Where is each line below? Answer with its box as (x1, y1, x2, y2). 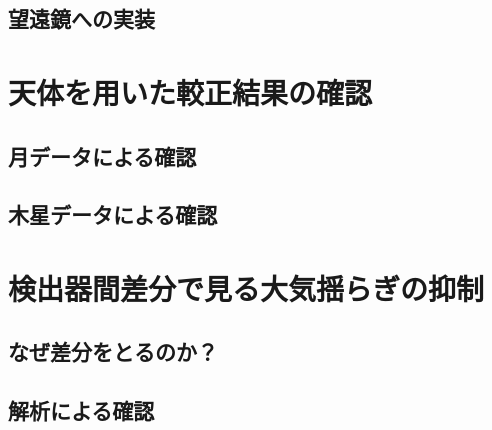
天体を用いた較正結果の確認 (8, 71, 373, 112)
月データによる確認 (8, 140, 197, 171)
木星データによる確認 (8, 199, 218, 230)
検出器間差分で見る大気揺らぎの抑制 (8, 267, 485, 308)
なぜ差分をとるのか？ (8, 336, 218, 367)
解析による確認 (8, 395, 155, 426)
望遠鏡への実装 (8, 3, 155, 34)
